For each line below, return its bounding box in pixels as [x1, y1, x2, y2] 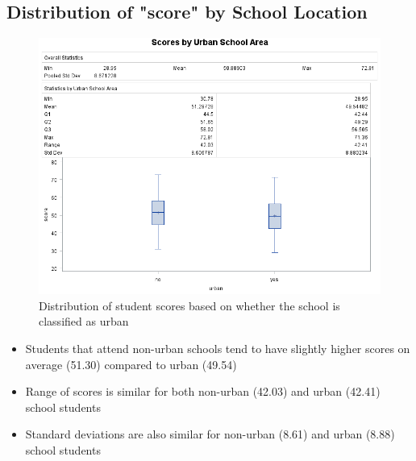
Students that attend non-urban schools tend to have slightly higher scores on [25, 339, 410, 356]
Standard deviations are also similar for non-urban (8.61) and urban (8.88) [25, 426, 395, 442]
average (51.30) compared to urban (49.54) [25, 355, 237, 372]
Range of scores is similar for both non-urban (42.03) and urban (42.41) [25, 383, 381, 400]
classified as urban [39, 313, 129, 330]
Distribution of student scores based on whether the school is [39, 297, 340, 314]
